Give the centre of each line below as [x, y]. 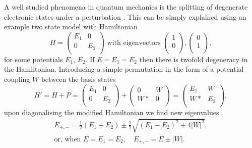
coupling [17, 79]
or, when [68, 139]
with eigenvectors [134, 43]
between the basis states [78, 79]
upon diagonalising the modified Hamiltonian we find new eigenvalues [112, 112]
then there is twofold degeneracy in [194, 59]
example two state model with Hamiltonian [71, 27]
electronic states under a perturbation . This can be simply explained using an [125, 16]
